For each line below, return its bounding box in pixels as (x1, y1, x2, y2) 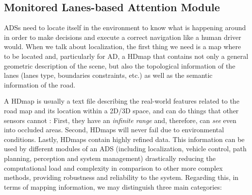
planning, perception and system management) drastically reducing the (4, 153, 216, 163)
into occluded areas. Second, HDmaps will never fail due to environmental (4, 124, 224, 135)
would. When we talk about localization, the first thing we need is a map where (4, 41, 241, 52)
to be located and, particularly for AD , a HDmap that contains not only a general (4, 51, 249, 61)
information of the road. (4, 79, 76, 89)
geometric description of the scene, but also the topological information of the (4, 60, 235, 71)
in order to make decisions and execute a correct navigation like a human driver (4, 32, 241, 42)
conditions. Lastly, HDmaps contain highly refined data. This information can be (4, 134, 245, 144)
